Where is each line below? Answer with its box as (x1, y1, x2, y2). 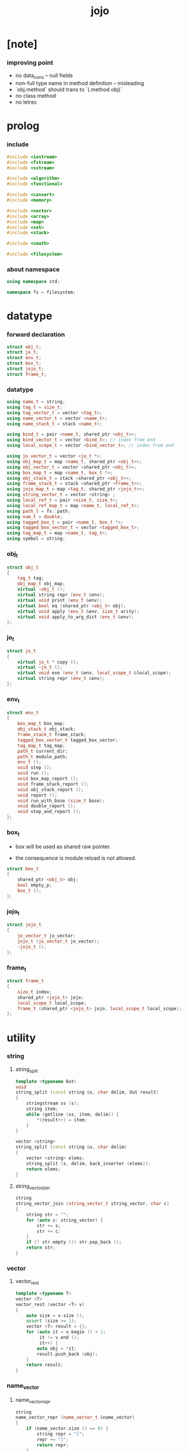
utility (7, 1031, 36, 1044)
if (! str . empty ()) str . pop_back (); (26, 1239, 122, 1245)
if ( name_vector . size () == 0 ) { (26, 1426, 109, 1431)
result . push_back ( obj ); (37, 1351, 98, 1357)
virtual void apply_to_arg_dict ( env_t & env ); (17, 614, 134, 620)
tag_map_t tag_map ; (17, 743, 66, 749)
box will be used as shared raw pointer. (15, 843, 111, 850)
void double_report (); (17, 803, 76, 809)
